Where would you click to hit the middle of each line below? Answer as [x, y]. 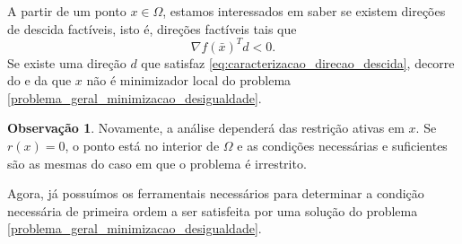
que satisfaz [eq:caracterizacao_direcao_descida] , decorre [298, 62]
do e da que [39, 80]
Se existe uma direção [67, 62]
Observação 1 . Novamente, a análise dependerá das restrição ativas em [206, 128]
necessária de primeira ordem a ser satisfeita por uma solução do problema [213, 210]
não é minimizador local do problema [189, 80]
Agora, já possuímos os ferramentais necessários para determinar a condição [216, 193]
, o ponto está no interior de [142, 146]
